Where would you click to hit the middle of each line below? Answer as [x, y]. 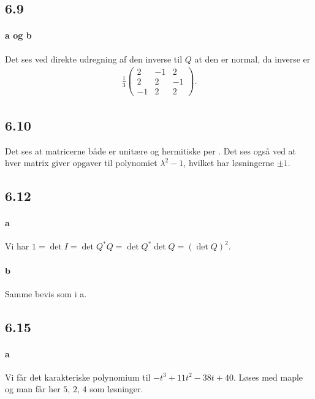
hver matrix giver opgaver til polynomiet [81, 163]
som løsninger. [116, 389]
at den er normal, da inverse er [252, 59]
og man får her [33, 389]
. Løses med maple [268, 377]
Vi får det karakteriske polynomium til [78, 377]
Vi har [17, 246]
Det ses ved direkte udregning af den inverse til [94, 59]
